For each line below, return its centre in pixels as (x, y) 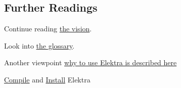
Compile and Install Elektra (47, 79)
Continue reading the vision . (48, 29)
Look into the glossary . (39, 45)
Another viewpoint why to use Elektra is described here (91, 62)
